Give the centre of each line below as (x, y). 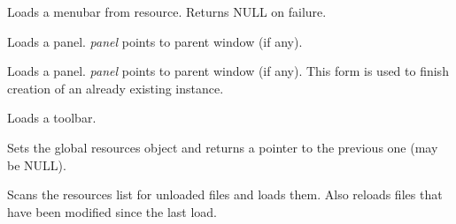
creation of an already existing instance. (116, 88)
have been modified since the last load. (112, 211)
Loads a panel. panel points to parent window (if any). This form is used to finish (228, 71)
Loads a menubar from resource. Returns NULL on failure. (167, 11)
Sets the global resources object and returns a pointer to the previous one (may (223, 147)
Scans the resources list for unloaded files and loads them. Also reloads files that (225, 194)
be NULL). (37, 164)
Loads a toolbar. (52, 118)
